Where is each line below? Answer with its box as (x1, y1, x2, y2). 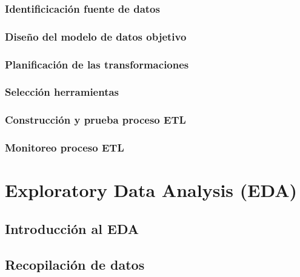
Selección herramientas (5, 84, 119, 99)
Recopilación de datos (5, 255, 145, 273)
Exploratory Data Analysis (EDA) (5, 178, 298, 202)
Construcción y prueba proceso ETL (5, 112, 186, 127)
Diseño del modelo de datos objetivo (5, 28, 187, 44)
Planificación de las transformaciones (5, 56, 189, 72)
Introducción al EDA (5, 219, 139, 238)
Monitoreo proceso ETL (5, 140, 124, 155)
